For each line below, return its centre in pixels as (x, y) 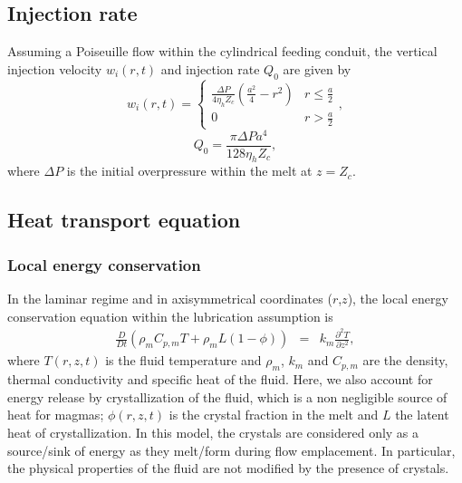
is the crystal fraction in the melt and (274, 415)
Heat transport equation (124, 220)
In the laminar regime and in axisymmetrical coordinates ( (170, 299)
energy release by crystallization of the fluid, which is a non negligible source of (227, 396)
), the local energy (398, 299)
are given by (317, 68)
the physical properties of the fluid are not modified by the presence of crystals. (228, 468)
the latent (422, 415)
